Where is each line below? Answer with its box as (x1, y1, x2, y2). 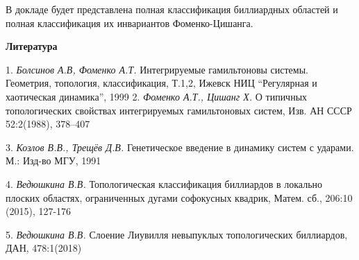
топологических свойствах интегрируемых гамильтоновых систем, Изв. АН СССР (6, 103, 352, 117)
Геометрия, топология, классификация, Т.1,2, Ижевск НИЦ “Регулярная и (6, 76, 317, 90)
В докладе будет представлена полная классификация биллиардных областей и (6, 2, 338, 16)
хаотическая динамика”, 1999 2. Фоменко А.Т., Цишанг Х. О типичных (6, 89, 308, 103)
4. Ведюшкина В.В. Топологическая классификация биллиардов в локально (6, 176, 323, 191)
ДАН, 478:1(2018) (6, 241, 82, 255)
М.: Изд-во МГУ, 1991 (6, 153, 101, 168)
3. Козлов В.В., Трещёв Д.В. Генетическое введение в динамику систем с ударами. (6, 139, 354, 154)
